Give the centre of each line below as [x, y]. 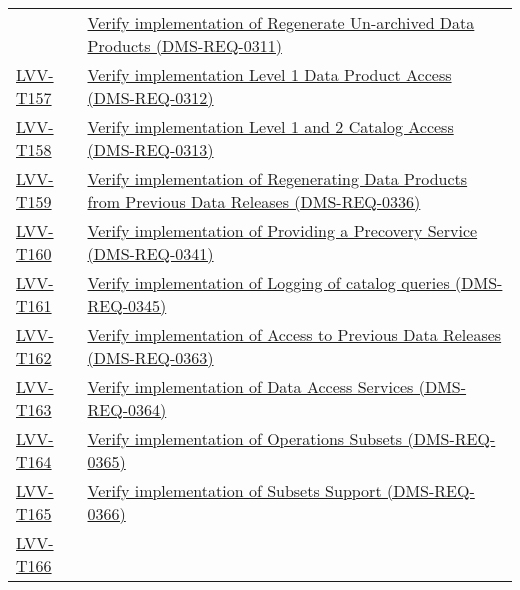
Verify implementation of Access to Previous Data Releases [294, 334]
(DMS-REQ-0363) [150, 357]
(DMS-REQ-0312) [150, 97]
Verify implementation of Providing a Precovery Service [282, 230]
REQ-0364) [127, 409]
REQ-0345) [127, 305]
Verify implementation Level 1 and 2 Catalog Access [270, 126]
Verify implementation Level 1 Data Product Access [269, 74]
